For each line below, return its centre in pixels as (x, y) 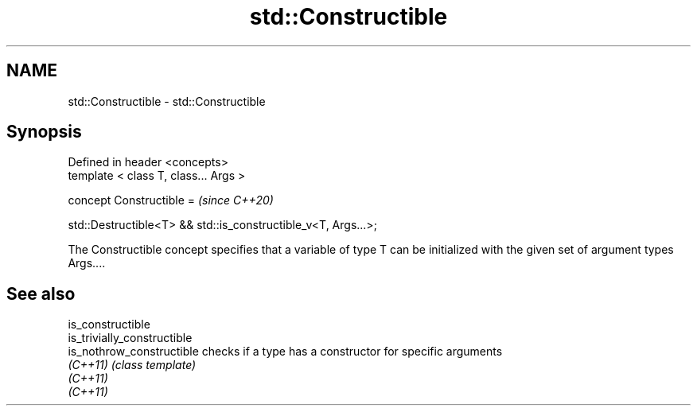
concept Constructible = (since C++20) (171, 200)
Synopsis (44, 132)
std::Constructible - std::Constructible (167, 101)
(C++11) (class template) (132, 365)
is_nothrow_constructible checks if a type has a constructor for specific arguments (285, 352)
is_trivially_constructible (130, 338)
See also (41, 293)
